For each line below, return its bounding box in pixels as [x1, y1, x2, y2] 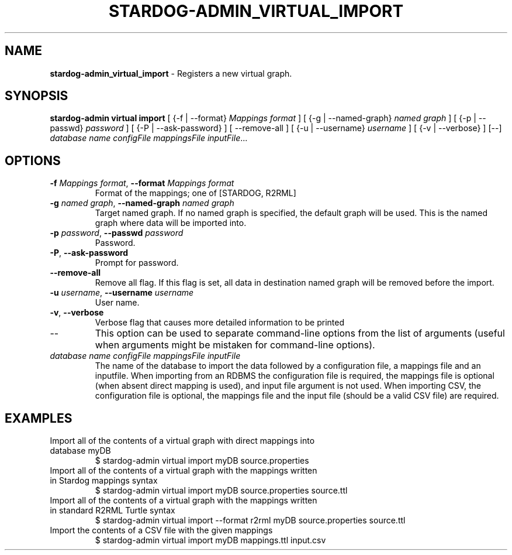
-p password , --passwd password [50, 228, 184, 238]
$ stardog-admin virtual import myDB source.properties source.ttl [95, 485, 348, 496]
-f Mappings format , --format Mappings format [50, 178, 234, 189]
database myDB [50, 446, 111, 456]
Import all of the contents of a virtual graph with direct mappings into [50, 436, 315, 446]
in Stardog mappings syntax [50, 475, 158, 486]
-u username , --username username [50, 287, 194, 298]
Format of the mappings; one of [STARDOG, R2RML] [95, 188, 296, 198]
